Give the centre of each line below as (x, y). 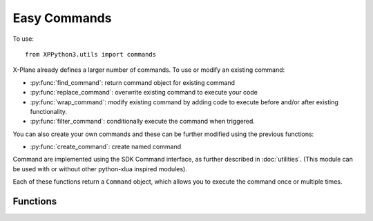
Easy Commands (62, 18)
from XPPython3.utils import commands (91, 54)
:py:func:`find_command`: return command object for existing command (132, 82)
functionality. (49, 111)
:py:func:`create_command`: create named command (106, 147)
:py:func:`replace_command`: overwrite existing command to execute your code (144, 93)
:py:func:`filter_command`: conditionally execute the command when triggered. (143, 122)
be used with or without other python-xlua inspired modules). (100, 169)
